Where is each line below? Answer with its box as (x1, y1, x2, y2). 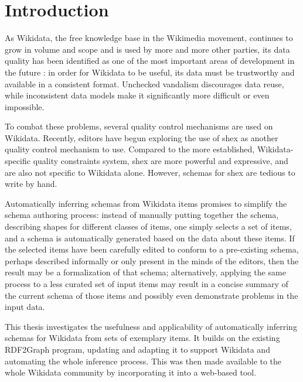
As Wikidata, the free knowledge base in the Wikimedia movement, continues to (5, 32, 293, 44)
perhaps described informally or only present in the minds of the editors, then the (5, 254, 299, 267)
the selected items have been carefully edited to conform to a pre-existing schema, (5, 243, 299, 255)
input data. (5, 301, 45, 313)
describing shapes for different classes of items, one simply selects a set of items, (5, 220, 292, 233)
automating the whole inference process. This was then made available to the (5, 354, 282, 367)
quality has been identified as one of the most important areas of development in (5, 54, 295, 67)
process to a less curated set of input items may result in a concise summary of (5, 278, 288, 289)
